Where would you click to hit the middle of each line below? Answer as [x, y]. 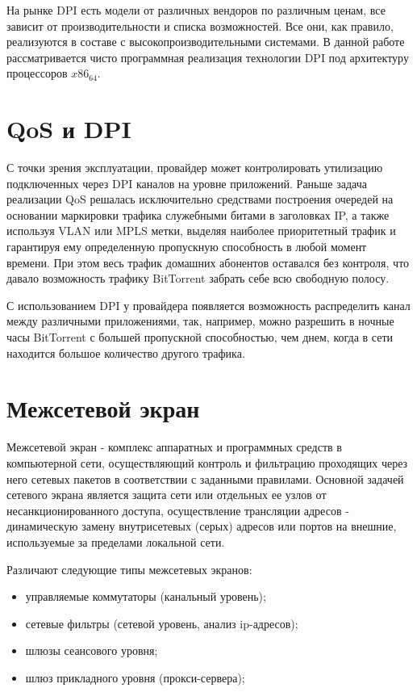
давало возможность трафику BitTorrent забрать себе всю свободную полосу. [198, 278]
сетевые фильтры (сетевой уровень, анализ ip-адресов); [162, 623]
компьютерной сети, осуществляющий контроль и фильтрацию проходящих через [207, 462]
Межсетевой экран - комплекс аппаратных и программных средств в [174, 447]
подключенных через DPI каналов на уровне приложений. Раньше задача [187, 183]
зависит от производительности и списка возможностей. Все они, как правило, [200, 25]
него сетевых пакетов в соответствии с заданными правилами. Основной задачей [205, 478]
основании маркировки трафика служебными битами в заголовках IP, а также [198, 214]
